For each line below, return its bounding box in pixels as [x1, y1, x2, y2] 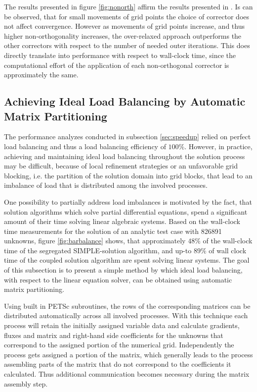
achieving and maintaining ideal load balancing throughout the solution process [4, 151, 245, 161]
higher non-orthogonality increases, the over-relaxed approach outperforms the [4, 30, 242, 41]
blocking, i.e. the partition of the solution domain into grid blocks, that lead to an [4, 170, 253, 180]
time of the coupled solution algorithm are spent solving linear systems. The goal [4, 255, 250, 265]
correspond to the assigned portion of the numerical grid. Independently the [4, 339, 234, 350]
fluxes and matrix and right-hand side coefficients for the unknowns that [4, 330, 223, 340]
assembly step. [4, 378, 48, 389]
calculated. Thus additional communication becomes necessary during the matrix [4, 369, 250, 379]
